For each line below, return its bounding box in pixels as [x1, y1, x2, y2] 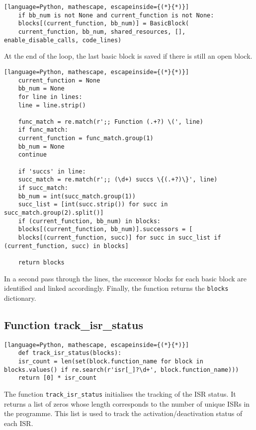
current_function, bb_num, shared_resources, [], [18, 28, 186, 35]
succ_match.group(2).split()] [4, 209, 104, 217]
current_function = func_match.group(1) [18, 135, 154, 142]
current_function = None [18, 77, 100, 84]
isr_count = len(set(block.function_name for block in [18, 357, 203, 365]
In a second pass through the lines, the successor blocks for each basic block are [4, 273, 247, 283]
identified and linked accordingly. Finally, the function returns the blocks [4, 283, 229, 293]
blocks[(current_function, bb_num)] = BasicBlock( [18, 20, 189, 27]
